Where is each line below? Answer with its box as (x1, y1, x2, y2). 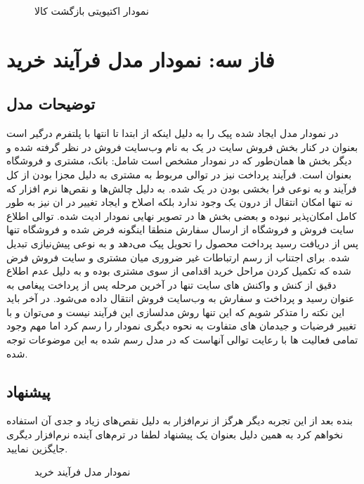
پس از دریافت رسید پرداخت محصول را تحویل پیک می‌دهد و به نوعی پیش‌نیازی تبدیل (6, 235, 359, 250)
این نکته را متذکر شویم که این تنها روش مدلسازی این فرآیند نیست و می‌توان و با (6, 304, 345, 319)
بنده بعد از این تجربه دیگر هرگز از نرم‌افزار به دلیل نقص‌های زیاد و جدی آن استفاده (6, 413, 353, 428)
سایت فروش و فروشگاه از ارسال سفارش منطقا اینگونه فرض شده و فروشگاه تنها (6, 222, 354, 237)
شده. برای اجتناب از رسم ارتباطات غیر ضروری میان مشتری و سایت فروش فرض (6, 249, 350, 264)
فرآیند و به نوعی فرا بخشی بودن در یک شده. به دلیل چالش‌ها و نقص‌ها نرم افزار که (6, 181, 357, 195)
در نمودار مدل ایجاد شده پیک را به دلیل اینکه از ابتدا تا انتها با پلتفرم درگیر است (6, 126, 339, 140)
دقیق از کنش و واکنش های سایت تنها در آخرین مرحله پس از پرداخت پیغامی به (6, 277, 337, 292)
